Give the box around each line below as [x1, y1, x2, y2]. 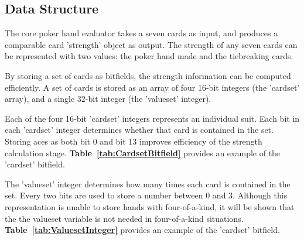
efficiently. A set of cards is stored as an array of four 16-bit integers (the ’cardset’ [5, 81, 300, 93]
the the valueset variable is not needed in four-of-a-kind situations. [5, 212, 244, 224]
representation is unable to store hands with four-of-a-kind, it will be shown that [5, 200, 295, 212]
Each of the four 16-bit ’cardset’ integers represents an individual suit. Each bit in [5, 112, 300, 124]
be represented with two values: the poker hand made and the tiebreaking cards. [5, 50, 293, 62]
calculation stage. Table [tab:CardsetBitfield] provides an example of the [5, 146, 281, 159]
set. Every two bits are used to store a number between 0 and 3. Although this [5, 189, 288, 201]
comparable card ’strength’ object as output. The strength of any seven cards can [5, 38, 298, 50]
